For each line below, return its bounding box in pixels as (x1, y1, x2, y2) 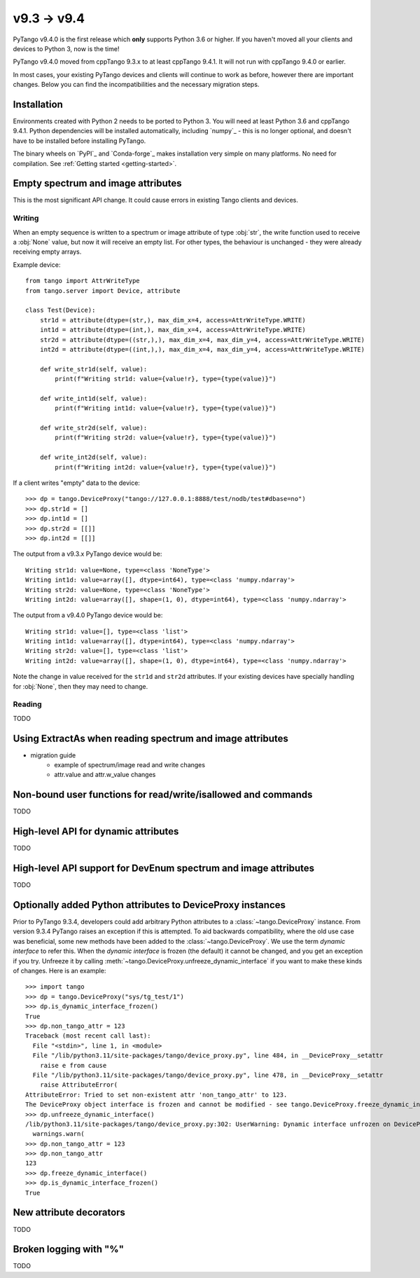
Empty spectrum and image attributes (13, 177, 182, 189)
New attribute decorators (13, 1207, 126, 1218)
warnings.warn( (32, 1130, 85, 1138)
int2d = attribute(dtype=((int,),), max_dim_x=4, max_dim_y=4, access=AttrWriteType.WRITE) (39, 345, 365, 353)
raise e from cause (39, 1061, 107, 1069)
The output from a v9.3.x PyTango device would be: (13, 550, 162, 558)
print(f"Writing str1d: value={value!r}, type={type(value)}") (55, 375, 276, 383)
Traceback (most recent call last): (25, 1032, 151, 1040)
